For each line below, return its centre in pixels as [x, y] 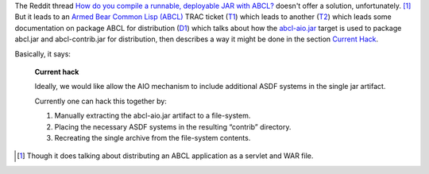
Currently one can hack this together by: [100, 101]
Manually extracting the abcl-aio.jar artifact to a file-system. [153, 116]
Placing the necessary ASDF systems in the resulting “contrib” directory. [173, 126]
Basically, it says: [43, 54]
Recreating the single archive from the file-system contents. [153, 137]
